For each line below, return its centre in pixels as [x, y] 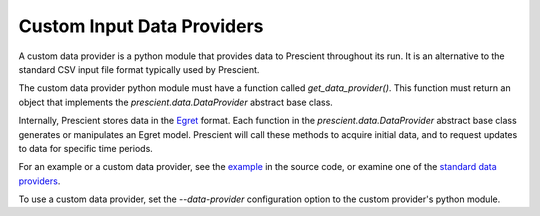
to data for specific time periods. [86, 148]
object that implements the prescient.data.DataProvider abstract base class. [176, 102]
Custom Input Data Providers [141, 26]
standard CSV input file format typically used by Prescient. [139, 69]
